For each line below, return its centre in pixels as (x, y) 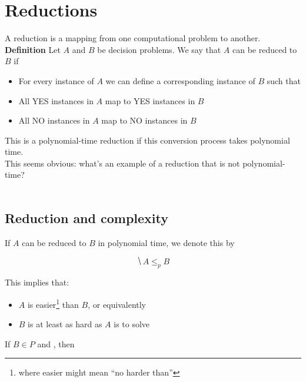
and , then (56, 343)
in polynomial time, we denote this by (166, 242)
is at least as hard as (65, 324)
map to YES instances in (150, 100)
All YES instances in (56, 100)
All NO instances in (54, 120)
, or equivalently (117, 304)
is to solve (132, 324)
